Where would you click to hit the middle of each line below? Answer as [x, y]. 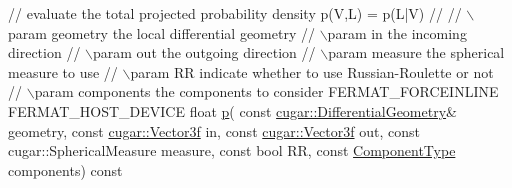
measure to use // [63, 71]
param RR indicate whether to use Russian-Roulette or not [312, 71]
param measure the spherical [416, 52]
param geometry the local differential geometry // [161, 32]
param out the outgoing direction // [204, 52]
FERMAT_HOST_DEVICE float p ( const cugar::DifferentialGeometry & [232, 110]
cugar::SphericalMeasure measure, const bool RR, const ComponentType [232, 150]
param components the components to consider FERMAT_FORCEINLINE [266, 91]
